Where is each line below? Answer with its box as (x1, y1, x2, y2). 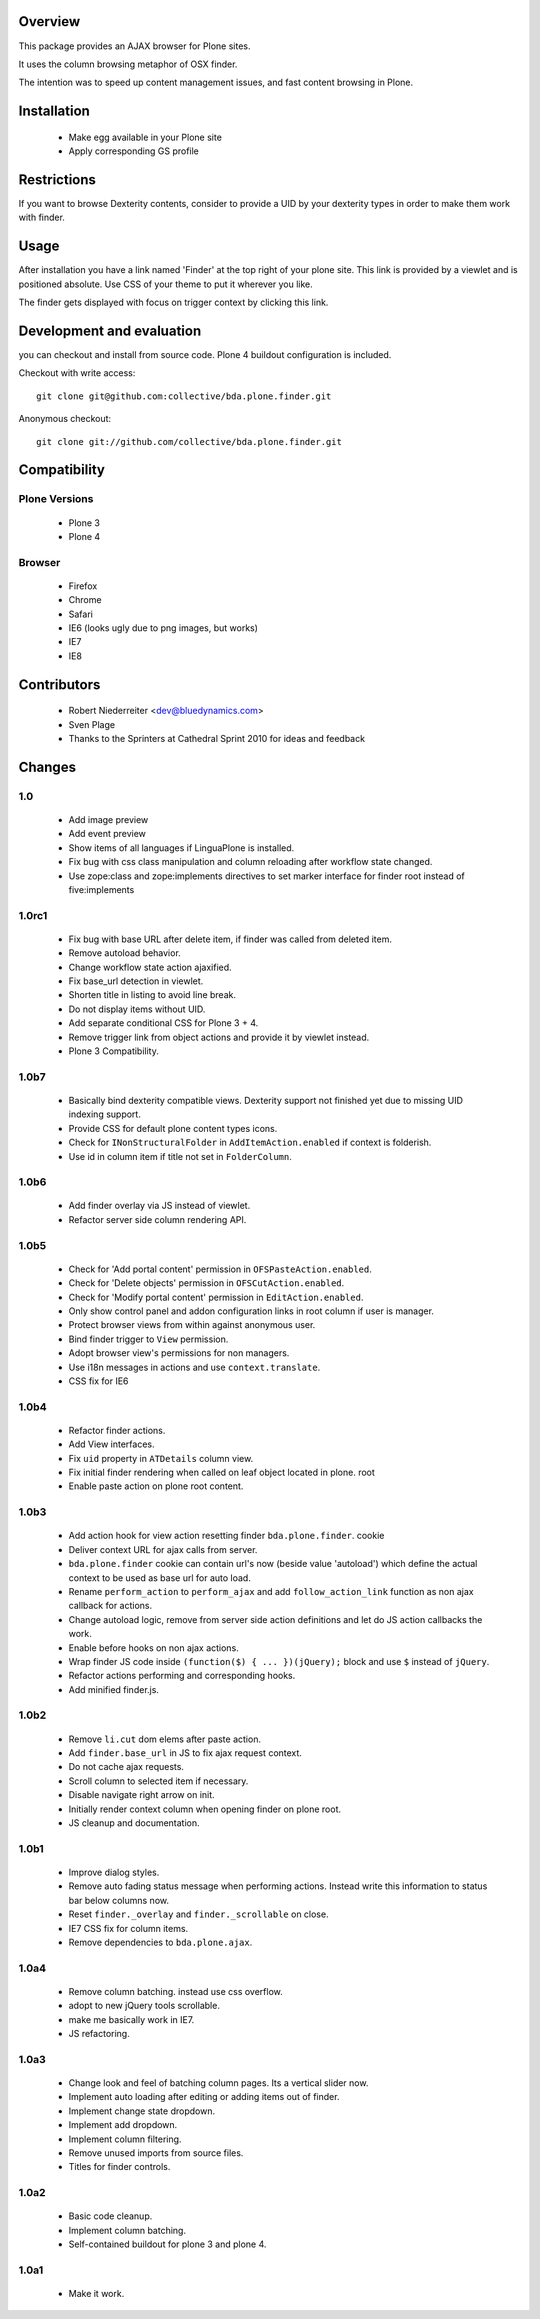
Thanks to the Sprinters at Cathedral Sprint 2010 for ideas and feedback (68, 733, 365, 744)
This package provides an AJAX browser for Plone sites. (18, 40, 251, 52)
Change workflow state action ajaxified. (68, 961, 232, 973)
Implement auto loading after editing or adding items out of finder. (68, 2091, 340, 2103)
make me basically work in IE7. (68, 2013, 195, 2025)
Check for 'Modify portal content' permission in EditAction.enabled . (68, 1291, 364, 1303)
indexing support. (68, 1108, 142, 1120)
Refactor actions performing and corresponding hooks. (68, 1670, 296, 1682)
